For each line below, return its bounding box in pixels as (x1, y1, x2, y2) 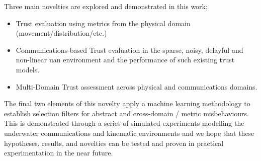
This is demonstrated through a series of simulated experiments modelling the (4, 118, 244, 128)
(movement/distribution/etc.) (16, 28, 107, 38)
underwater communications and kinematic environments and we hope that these (4, 127, 254, 138)
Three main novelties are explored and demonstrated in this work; (4, 1, 208, 11)
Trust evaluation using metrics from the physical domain (16, 18, 191, 28)
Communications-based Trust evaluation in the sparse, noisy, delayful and (16, 44, 243, 55)
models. (16, 64, 40, 74)
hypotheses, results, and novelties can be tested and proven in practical (4, 137, 224, 148)
